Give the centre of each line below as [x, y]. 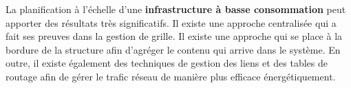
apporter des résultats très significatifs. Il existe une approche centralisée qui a [171, 22]
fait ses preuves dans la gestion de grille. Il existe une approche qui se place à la [174, 36]
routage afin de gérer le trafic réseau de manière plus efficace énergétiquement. [171, 76]
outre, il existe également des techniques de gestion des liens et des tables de [167, 63]
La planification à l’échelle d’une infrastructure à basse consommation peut [176, 9]
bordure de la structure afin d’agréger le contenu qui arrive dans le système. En [173, 49]
